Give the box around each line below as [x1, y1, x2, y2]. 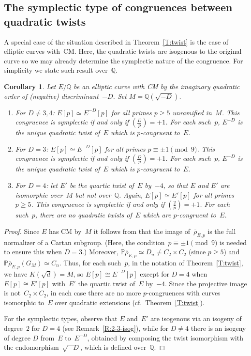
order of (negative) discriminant [4, 91, 99, 101]
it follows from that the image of [93, 226, 190, 236]
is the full [207, 226, 236, 236]
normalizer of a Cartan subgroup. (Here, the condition [4, 237, 165, 247]
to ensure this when [4, 247, 62, 257]
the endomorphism [4, 342, 59, 352]
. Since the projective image [165, 278, 247, 288]
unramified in [172, 107, 212, 117]
